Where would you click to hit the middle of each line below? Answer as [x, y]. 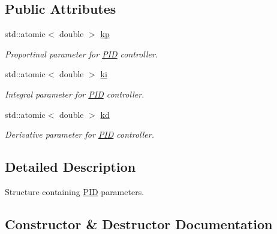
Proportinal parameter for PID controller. [82, 54]
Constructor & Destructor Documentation [139, 224]
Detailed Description [70, 167]
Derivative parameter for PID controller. [79, 134]
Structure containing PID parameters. [75, 191]
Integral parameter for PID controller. [75, 94]
